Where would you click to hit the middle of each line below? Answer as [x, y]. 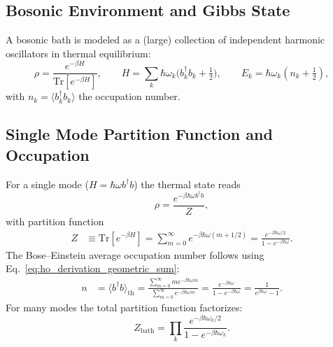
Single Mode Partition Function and [139, 134]
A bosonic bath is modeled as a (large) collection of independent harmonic [165, 40]
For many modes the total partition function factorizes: [124, 307]
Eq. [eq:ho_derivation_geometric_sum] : [93, 268]
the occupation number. [129, 96]
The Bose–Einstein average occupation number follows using [135, 254]
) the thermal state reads [187, 184]
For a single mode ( [47, 184]
